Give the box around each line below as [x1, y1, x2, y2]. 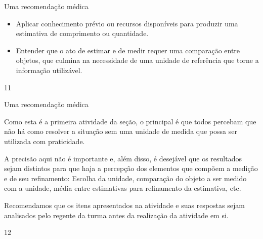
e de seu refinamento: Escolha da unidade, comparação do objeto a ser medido [4, 173, 247, 183]
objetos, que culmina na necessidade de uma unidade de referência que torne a [16, 55, 259, 65]
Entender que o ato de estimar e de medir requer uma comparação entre [16, 45, 240, 55]
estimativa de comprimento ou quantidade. [16, 28, 149, 39]
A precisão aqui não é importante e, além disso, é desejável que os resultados [4, 153, 242, 163]
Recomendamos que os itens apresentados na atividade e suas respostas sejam [4, 199, 245, 210]
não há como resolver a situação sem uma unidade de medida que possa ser [4, 126, 237, 136]
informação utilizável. [16, 64, 82, 75]
